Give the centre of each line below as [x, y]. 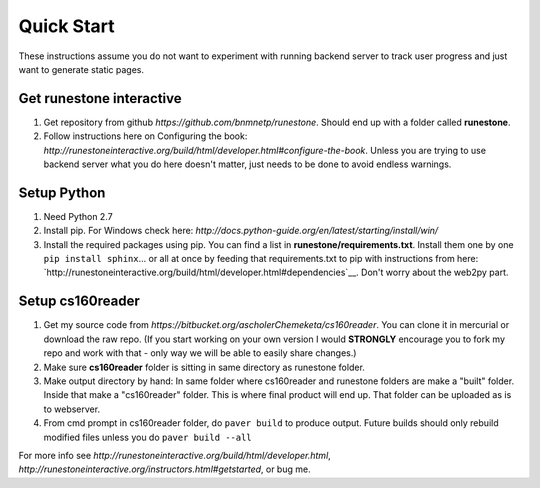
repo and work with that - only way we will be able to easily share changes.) [200, 353]
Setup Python [62, 192]
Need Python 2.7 [78, 216]
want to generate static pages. [81, 69]
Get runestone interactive [100, 98]
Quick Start [66, 26]
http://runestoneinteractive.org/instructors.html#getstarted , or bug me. [164, 469]
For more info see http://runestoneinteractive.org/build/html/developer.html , [175, 455]
